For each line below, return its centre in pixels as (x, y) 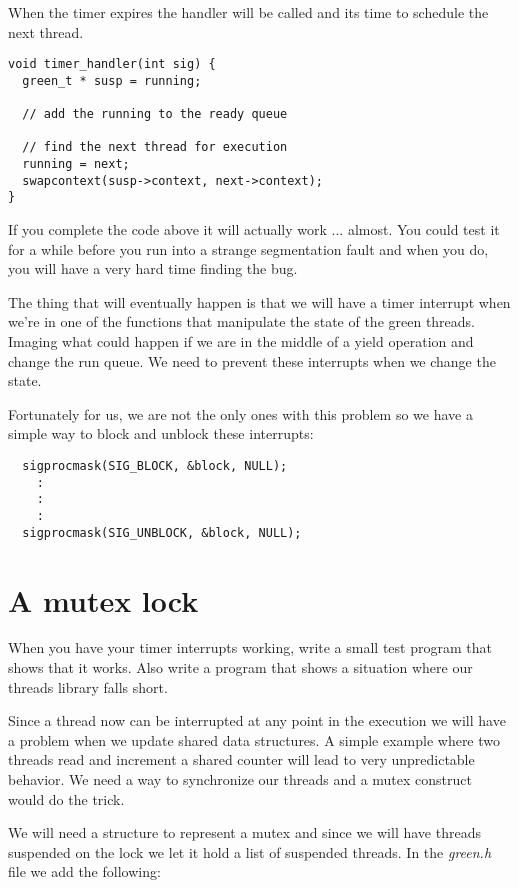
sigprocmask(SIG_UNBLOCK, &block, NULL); (162, 532)
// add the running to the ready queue (155, 114)
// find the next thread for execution (155, 147)
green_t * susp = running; (112, 80)
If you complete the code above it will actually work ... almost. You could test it (254, 229)
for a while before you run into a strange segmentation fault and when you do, (248, 248)
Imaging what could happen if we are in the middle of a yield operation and (241, 341)
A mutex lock (103, 599)
